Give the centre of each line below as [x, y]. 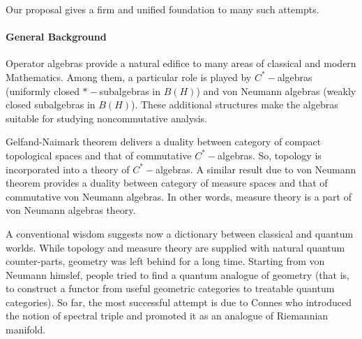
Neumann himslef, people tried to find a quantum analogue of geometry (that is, [178, 274]
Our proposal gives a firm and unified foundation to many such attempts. [163, 9]
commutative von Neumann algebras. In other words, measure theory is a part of [179, 196]
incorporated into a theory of [68, 169]
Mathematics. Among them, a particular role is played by [129, 77]
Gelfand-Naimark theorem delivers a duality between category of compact [164, 142]
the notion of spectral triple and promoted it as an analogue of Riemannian [167, 316]
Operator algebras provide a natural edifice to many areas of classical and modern [181, 63]
